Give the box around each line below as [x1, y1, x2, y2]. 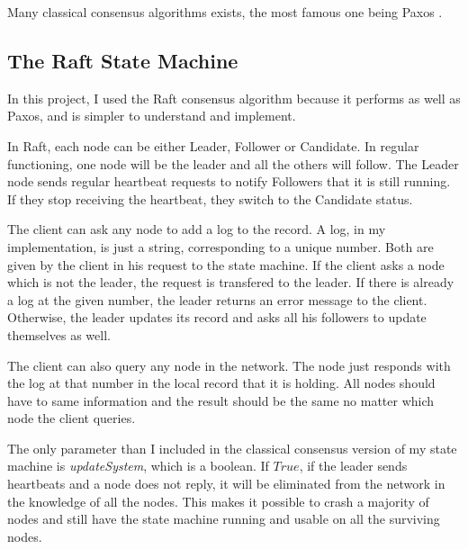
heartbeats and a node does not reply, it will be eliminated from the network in [7, 474, 445, 493]
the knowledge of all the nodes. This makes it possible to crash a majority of [7, 491, 429, 510]
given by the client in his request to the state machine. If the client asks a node [7, 255, 445, 274]
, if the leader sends [299, 456, 408, 475]
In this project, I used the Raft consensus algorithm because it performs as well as [7, 88, 461, 107]
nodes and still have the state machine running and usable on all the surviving [7, 509, 440, 528]
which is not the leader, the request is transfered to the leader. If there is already [7, 273, 454, 292]
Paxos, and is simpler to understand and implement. [7, 106, 296, 125]
